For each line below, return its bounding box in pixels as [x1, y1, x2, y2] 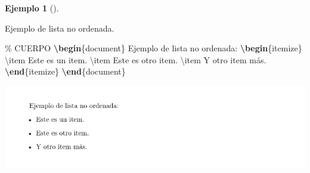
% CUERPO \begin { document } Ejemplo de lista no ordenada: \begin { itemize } [5, 42, 302, 54]
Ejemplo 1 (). [5, 2, 59, 14]
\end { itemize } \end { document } [5, 65, 126, 78]
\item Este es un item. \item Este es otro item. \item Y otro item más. [5, 53, 266, 66]
